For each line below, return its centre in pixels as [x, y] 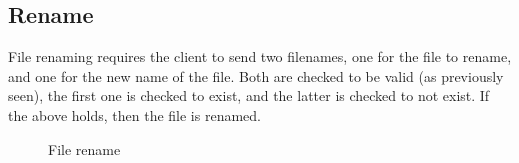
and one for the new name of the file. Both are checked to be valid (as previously [256, 75]
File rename [84, 148]
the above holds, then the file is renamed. [134, 114]
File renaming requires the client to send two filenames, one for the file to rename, [260, 56]
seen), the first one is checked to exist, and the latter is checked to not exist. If [249, 95]
